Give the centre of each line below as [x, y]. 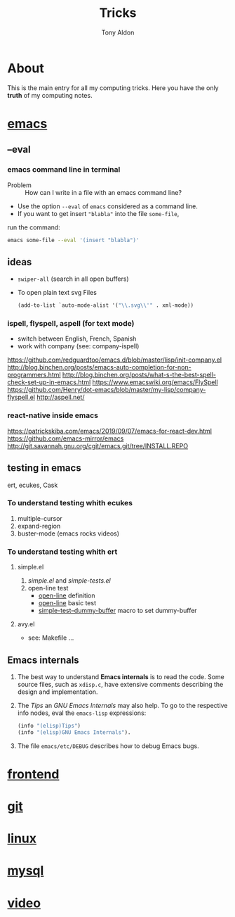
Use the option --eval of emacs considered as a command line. [108, 206]
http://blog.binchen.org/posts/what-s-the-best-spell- [139, 375]
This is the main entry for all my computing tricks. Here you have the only [113, 88]
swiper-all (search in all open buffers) [73, 279]
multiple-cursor [40, 518]
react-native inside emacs [53, 415]
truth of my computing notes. [50, 95]
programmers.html [34, 375]
